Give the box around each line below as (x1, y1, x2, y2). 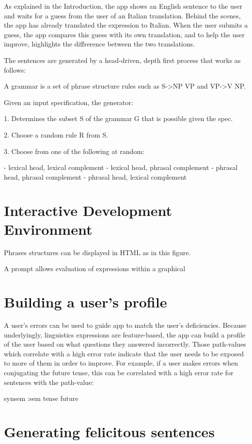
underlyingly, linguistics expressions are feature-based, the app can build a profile (4, 329, 246, 339)
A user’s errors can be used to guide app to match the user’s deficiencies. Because (4, 320, 247, 330)
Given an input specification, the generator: (4, 97, 133, 107)
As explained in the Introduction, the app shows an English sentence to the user (4, 1, 242, 11)
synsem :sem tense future (4, 393, 79, 403)
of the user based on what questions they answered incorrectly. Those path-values (4, 339, 246, 349)
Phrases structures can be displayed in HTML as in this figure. (4, 247, 191, 257)
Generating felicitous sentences (4, 421, 215, 441)
